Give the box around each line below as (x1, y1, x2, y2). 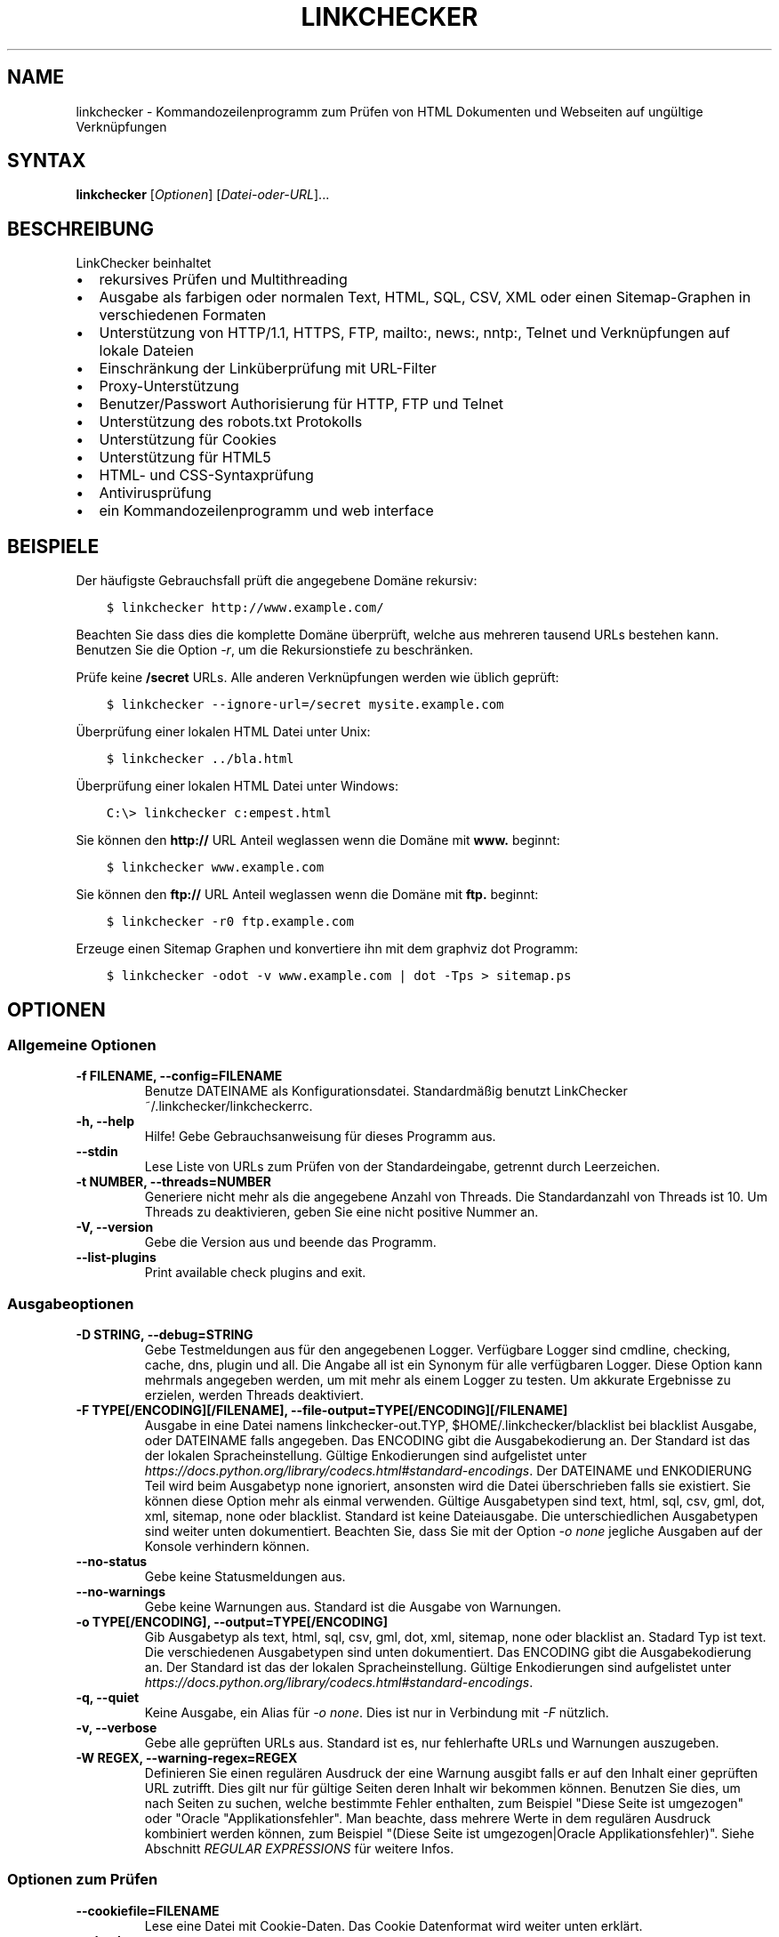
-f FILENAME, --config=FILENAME (76, 1068, 283, 1084)
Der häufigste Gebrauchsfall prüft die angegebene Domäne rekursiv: (76, 573, 478, 589)
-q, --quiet (76, 1690, 140, 1706)
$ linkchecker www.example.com (106, 860, 325, 875)
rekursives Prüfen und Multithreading (99, 270, 348, 289)
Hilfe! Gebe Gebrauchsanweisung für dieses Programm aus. (144, 1129, 496, 1145)
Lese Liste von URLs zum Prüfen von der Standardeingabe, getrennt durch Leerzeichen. (144, 1159, 661, 1175)
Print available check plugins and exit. (144, 1265, 366, 1281)
